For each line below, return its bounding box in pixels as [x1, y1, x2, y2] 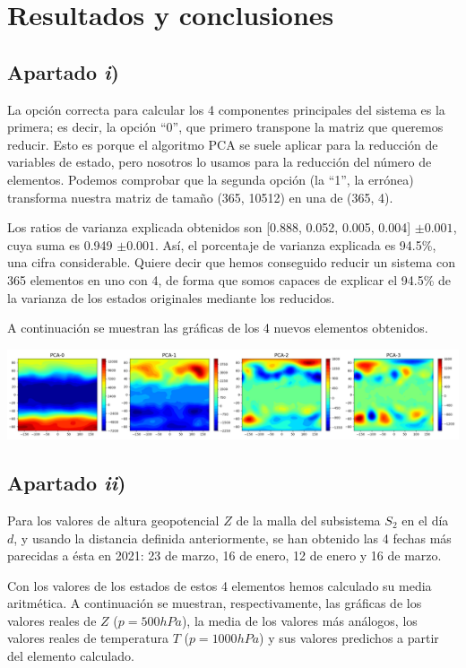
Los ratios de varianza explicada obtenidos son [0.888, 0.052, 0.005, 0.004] [7, 218, 411, 237]
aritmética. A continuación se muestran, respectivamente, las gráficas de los [7, 594, 422, 612]
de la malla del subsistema [236, 510, 381, 529]
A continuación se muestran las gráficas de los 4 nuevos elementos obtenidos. [7, 318, 428, 337]
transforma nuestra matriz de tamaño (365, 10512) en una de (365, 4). [7, 187, 393, 206]
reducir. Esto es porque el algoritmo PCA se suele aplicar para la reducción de [7, 134, 438, 153]
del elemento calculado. [7, 646, 134, 665]
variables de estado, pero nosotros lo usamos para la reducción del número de [7, 152, 432, 171]
